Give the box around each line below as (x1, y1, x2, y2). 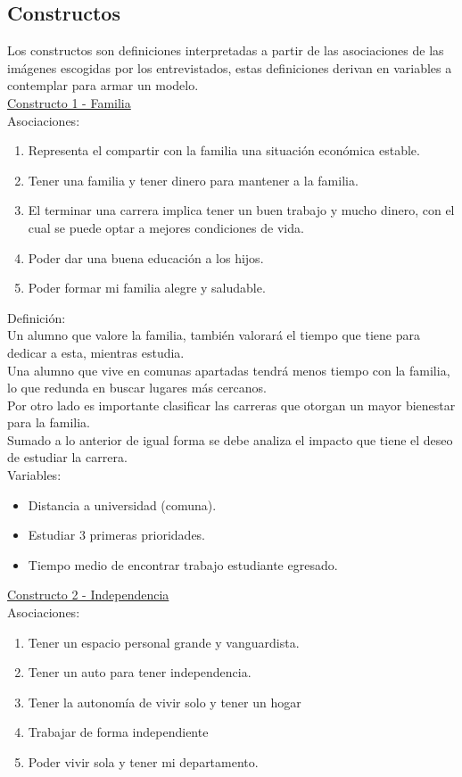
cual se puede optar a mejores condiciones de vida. (28, 218, 304, 236)
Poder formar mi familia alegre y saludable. (28, 278, 266, 297)
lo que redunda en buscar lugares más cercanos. (7, 378, 267, 397)
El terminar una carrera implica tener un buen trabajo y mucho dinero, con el (28, 201, 455, 219)
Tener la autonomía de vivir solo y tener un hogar (28, 692, 301, 711)
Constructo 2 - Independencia (7, 585, 169, 604)
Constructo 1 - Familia (7, 93, 131, 112)
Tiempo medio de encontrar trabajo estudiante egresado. (28, 555, 338, 574)
